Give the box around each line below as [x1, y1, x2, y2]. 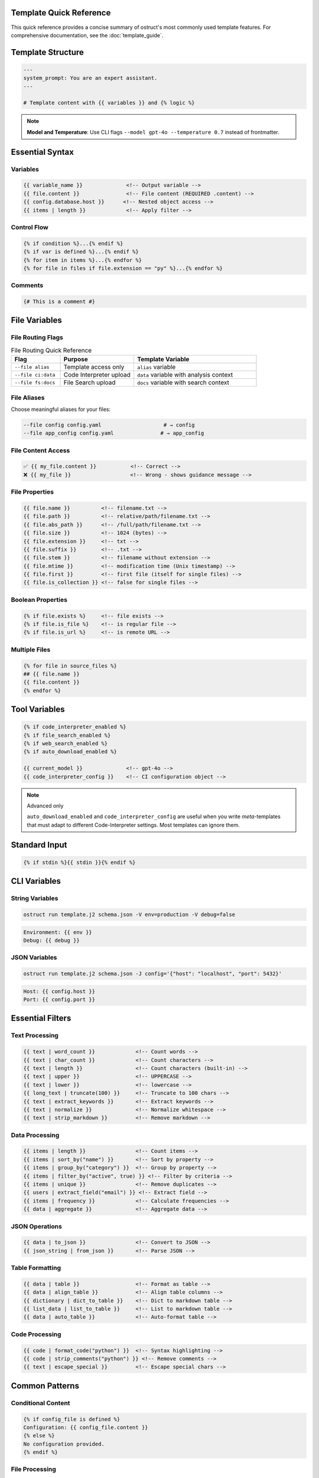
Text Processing [11, 1032, 59, 1040]
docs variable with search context [136, 378, 230, 387]
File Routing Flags [11, 333, 63, 342]
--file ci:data [14, 371, 56, 378]
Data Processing [11, 1131, 60, 1139]
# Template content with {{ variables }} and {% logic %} [23, 99, 195, 106]
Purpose [63, 355, 88, 364]
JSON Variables [11, 954, 57, 962]
